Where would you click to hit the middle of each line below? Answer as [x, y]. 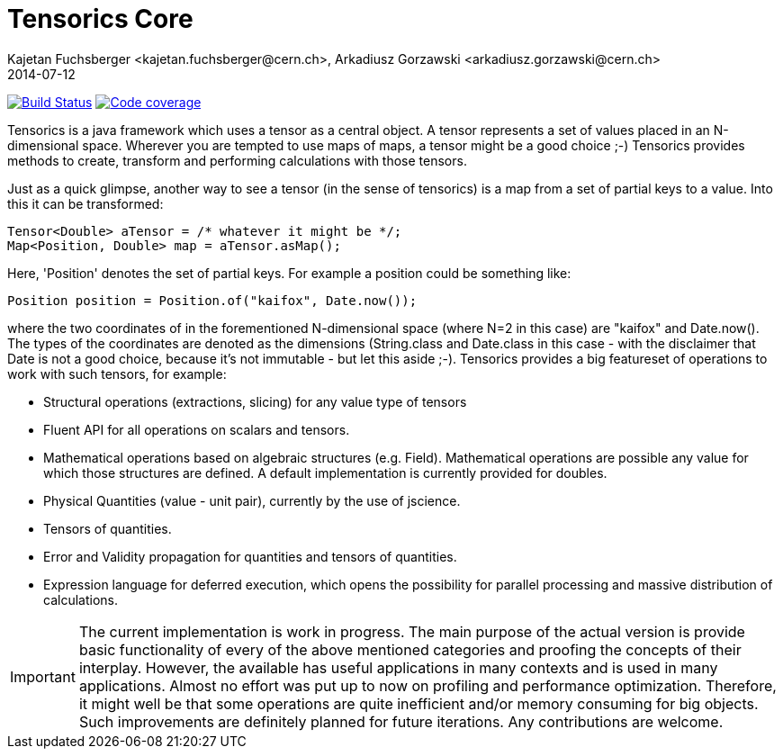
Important [43, 676]
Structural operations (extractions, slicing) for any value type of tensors [255, 401]
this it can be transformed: [85, 203]
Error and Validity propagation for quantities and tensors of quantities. [250, 556]
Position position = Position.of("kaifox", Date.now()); [212, 300]
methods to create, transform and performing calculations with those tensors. [237, 160]
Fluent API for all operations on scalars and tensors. [197, 429]
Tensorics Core [100, 19]
